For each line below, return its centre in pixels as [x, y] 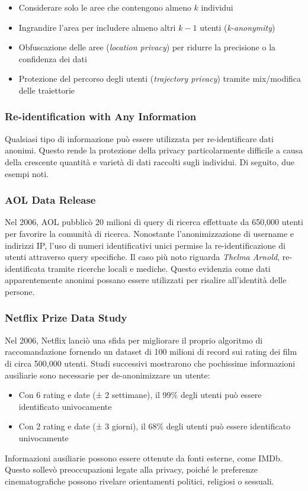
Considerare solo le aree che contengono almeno [105, 7]
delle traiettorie [46, 90]
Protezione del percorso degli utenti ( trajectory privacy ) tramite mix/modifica [160, 78]
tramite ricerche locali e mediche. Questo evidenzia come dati [159, 268]
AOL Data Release [50, 200]
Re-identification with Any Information [101, 116]
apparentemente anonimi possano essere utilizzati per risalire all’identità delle [146, 280]
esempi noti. [27, 173]
